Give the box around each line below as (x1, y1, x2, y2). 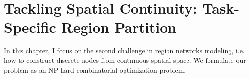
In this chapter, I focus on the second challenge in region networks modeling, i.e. (4, 45, 245, 56)
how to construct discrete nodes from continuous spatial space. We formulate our (4, 55, 246, 65)
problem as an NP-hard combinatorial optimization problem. (4, 64, 186, 75)
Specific (4, 17, 56, 37)
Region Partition (61, 17, 177, 37)
